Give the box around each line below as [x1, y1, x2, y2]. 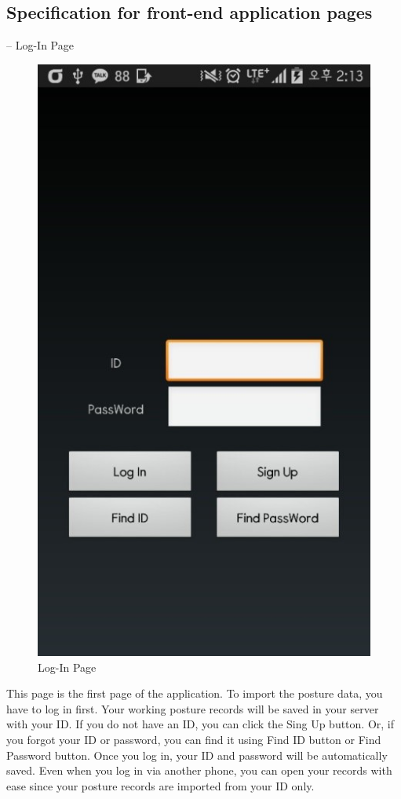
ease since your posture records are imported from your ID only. [6, 777, 315, 794]
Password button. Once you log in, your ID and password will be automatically [6, 746, 388, 763]
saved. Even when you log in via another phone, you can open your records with [6, 762, 392, 779]
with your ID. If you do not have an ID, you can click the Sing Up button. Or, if [6, 716, 395, 732]
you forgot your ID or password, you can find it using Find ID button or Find [6, 731, 381, 747]
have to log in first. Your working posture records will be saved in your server [6, 700, 379, 717]
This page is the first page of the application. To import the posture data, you [6, 685, 383, 702]
